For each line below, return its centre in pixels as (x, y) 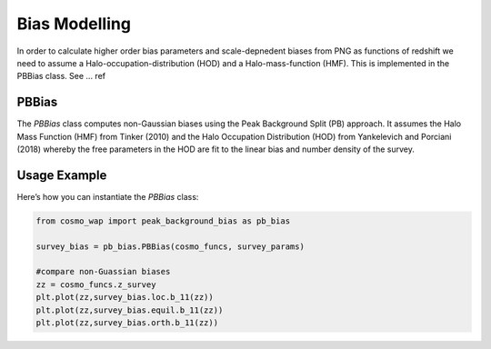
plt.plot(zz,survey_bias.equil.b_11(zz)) (130, 310)
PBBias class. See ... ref (61, 76)
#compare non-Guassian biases (103, 272)
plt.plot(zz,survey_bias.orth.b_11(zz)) (127, 323)
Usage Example (62, 175)
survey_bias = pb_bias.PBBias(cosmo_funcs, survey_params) (170, 246)
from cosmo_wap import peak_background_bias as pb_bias (163, 221)
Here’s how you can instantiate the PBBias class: (108, 196)
